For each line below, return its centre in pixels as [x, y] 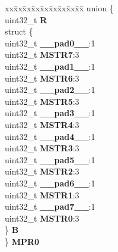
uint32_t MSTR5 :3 [42, 101]
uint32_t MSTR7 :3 [42, 55]
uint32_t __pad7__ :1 [50, 206]
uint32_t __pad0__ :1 [50, 43]
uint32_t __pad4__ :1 [50, 136]
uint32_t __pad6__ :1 [50, 183]
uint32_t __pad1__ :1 [50, 66]
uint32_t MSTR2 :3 [42, 171]
